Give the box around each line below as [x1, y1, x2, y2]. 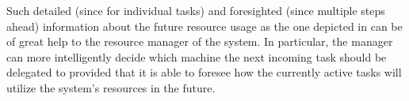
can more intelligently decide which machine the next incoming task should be [6, 48, 387, 65]
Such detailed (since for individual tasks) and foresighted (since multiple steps [6, 2, 385, 18]
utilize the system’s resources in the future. [6, 79, 216, 95]
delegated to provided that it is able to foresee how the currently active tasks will [6, 64, 402, 80]
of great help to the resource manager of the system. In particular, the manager [6, 33, 393, 50]
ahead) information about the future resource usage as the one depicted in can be [6, 17, 403, 34]
